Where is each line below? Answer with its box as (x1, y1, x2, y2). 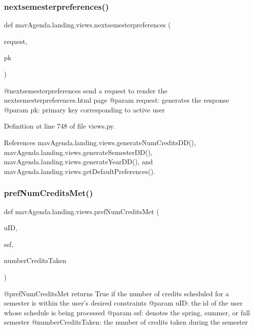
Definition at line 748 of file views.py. (4, 121, 115, 131)
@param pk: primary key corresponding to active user (4, 104, 165, 114)
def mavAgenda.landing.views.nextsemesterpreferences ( (4, 20, 171, 30)
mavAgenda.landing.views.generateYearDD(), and (4, 156, 153, 167)
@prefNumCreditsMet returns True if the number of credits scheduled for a (4, 288, 229, 298)
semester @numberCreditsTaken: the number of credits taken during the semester (4, 317, 248, 327)
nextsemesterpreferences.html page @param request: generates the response (4, 95, 229, 105)
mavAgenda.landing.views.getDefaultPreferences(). (4, 166, 155, 176)
